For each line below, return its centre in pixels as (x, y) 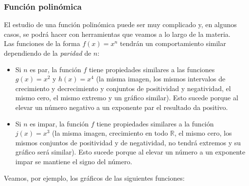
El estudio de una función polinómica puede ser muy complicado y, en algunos (120, 24)
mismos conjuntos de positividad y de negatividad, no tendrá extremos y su (128, 142)
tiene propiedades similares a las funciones (152, 69)
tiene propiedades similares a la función (155, 123)
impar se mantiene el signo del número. (74, 161)
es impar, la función (59, 123)
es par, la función (55, 69)
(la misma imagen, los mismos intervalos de (161, 79)
